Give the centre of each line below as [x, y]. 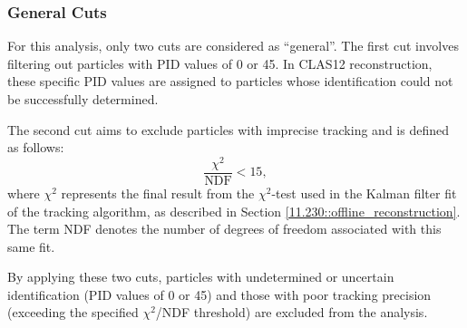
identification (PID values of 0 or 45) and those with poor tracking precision [219, 294]
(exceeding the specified [73, 312]
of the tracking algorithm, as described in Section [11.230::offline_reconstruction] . [234, 211]
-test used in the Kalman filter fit [364, 193]
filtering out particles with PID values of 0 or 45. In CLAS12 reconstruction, [220, 63]
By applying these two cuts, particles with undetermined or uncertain [201, 277]
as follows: [36, 147]
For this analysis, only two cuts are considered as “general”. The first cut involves [233, 46]
